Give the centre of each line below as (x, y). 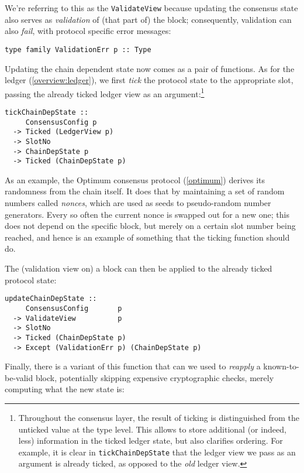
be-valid (19, 377)
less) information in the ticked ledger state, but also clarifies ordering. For (151, 441)
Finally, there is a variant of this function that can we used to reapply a (133, 366)
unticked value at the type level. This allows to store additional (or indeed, (152, 429)
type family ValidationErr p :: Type (78, 49)
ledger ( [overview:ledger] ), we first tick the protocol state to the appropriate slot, (149, 80)
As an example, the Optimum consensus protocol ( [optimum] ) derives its (135, 179)
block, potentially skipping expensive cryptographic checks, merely (155, 377)
